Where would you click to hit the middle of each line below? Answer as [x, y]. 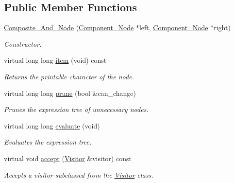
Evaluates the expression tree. [48, 142]
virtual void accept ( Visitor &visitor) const [68, 158]
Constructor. [23, 44]
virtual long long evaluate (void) [52, 125]
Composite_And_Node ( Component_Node [69, 27]
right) [222, 27]
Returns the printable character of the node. [69, 76]
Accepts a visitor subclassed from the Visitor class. [79, 174]
